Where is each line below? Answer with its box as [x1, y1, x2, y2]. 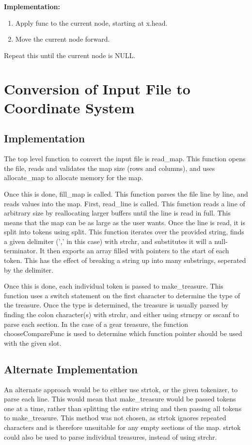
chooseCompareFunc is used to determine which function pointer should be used [4, 328, 242, 338]
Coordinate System [4, 97, 135, 117]
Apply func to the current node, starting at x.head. [15, 17, 168, 28]
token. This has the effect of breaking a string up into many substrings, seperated [4, 255, 246, 265]
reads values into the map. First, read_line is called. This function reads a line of [4, 198, 245, 208]
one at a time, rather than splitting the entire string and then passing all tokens [4, 403, 242, 413]
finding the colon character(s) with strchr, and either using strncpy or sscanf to [4, 309, 239, 320]
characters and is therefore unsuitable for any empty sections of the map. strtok [4, 422, 241, 432]
